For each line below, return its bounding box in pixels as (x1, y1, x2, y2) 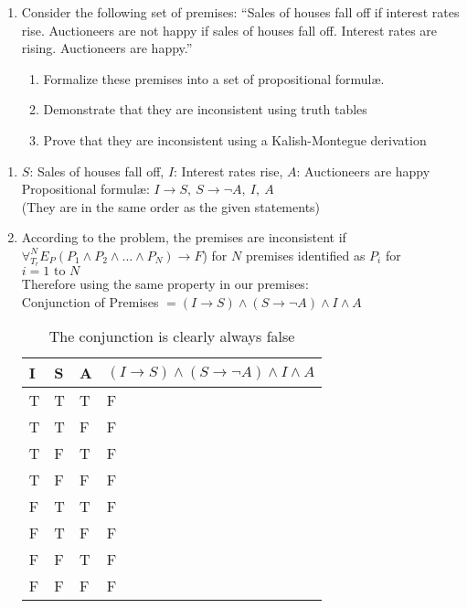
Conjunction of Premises (21, 292, 159, 311)
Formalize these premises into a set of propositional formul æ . (43, 69, 385, 88)
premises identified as (245, 245, 366, 264)
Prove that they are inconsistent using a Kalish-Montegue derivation (43, 130, 427, 149)
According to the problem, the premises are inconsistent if (21, 228, 346, 247)
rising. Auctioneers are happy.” (21, 38, 193, 58)
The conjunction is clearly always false (48, 325, 295, 347)
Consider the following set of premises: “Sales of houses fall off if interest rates (21, 3, 460, 21)
